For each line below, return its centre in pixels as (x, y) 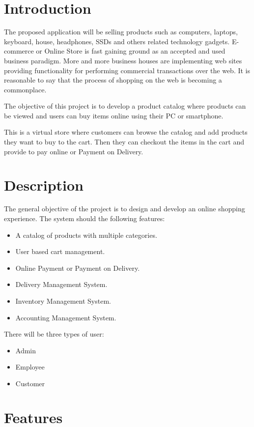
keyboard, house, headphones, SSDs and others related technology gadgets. (117, 41)
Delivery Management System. (61, 284)
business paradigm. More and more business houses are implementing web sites (123, 60)
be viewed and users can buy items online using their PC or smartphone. (114, 115)
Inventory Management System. (63, 300)
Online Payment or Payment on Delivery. (78, 268)
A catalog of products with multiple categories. (86, 235)
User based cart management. (60, 251)
